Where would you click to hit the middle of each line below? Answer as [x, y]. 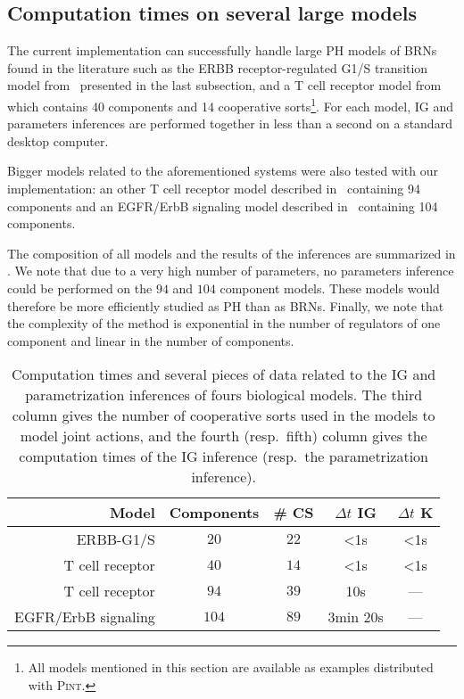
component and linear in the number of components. [151, 340]
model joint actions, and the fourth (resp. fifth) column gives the [224, 436]
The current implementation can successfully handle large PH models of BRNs [222, 50]
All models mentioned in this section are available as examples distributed [231, 667]
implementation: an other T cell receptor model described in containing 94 [214, 189]
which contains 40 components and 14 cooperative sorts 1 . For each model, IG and [231, 104]
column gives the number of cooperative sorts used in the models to [224, 415]
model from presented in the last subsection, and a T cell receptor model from [224, 85]
